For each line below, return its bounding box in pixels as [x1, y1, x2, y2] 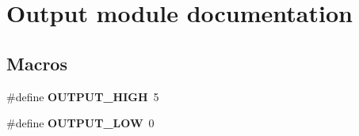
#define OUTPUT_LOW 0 [6, 115, 155, 131]
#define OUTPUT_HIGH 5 [6, 88, 159, 104]
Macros [6, 51, 67, 75]
